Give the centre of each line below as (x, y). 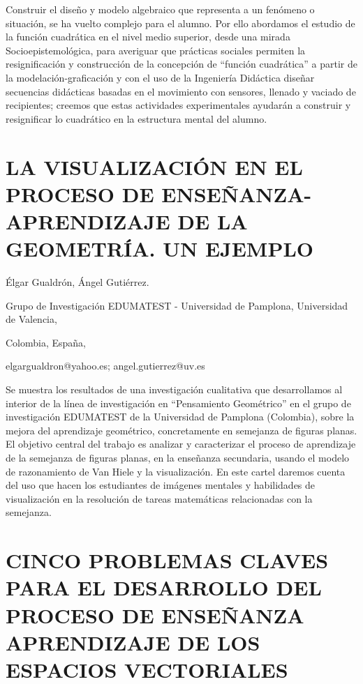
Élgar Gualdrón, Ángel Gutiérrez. (77, 282)
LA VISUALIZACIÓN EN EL (154, 166)
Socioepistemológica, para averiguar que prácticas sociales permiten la (156, 50)
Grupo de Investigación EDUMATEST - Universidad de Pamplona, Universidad (177, 305)
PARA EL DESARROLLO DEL (164, 587)
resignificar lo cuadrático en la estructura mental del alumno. (136, 118)
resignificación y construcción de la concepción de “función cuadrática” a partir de (181, 64)
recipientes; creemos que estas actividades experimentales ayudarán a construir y (178, 105)
